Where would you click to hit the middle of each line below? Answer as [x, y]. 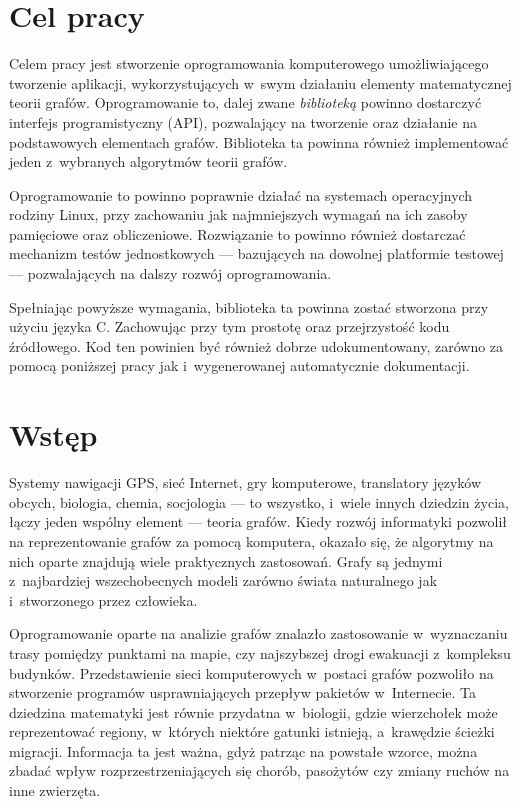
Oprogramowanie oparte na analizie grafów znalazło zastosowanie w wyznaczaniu [258, 633]
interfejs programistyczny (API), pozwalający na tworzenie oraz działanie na [243, 121]
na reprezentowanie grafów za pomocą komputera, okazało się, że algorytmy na [251, 540]
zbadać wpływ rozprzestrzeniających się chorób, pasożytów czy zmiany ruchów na [259, 770]
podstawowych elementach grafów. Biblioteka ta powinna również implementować [259, 141]
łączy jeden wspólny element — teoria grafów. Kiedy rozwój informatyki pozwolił [258, 521]
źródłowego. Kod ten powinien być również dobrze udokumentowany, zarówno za [256, 345]
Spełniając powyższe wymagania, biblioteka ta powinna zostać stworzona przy [249, 306]
